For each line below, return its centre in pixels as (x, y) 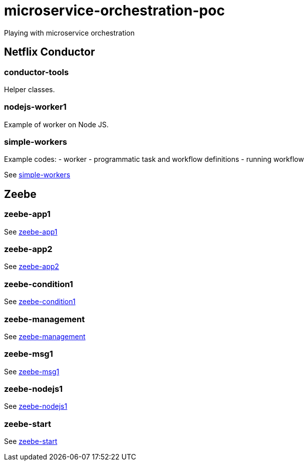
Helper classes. (30, 89)
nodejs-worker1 (35, 107)
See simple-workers (37, 175)
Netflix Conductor (50, 52)
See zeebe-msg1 (32, 371)
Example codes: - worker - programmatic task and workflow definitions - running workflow (154, 159)
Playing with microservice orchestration (69, 33)
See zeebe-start (31, 441)
